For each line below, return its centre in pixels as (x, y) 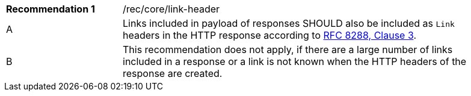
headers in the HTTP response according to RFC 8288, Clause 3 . (270, 35)
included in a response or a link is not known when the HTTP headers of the (295, 61)
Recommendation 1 (51, 9)
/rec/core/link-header (171, 9)
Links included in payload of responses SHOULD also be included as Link (289, 23)
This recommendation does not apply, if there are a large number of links (288, 49)
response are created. (173, 73)
